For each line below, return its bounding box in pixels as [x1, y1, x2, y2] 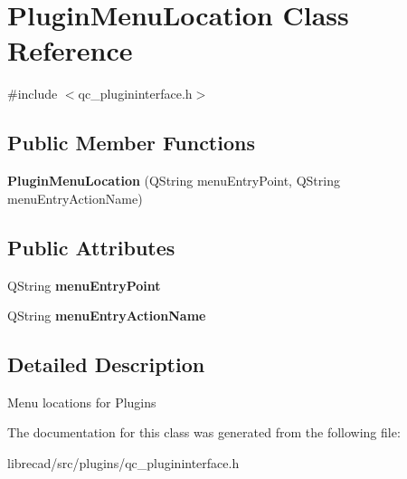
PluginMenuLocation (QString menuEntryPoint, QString [7, 171, 340, 190]
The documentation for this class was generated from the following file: [7, 423, 401, 442]
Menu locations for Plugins [7, 392, 156, 411]
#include [7, 84, 58, 103]
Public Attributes [7, 233, 175, 261]
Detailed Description [7, 350, 205, 378]
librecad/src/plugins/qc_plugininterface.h [7, 454, 240, 473]
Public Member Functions [7, 129, 255, 157]
